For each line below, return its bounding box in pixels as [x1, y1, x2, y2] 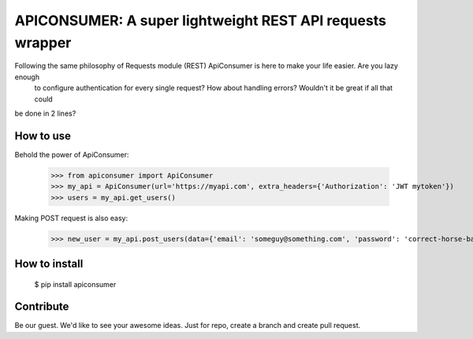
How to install [14, 256, 84, 271]
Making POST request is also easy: [14, 213, 128, 223]
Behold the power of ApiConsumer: [14, 149, 129, 159]
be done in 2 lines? [14, 109, 76, 118]
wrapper [14, 34, 72, 51]
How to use [14, 129, 71, 142]
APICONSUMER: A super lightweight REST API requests [14, 12, 386, 29]
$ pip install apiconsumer [34, 279, 117, 289]
